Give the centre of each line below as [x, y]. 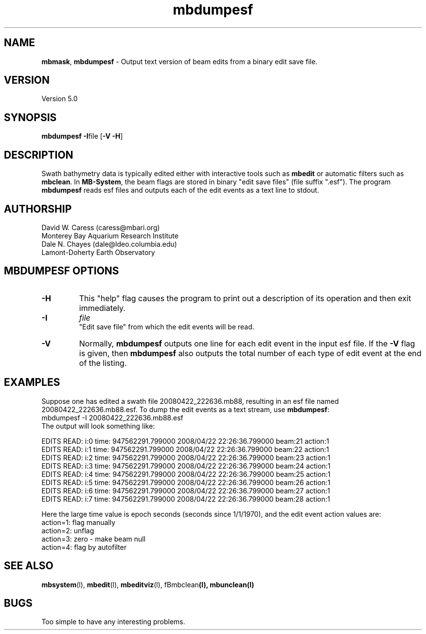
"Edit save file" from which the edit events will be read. [167, 326]
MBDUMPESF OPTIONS [62, 271]
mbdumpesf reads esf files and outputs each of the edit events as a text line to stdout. [180, 190]
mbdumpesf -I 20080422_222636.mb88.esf [112, 417]
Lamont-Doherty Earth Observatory [98, 252]
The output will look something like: [98, 426]
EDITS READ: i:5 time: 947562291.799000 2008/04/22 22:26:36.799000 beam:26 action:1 [186, 482]
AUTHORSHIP [38, 209]
